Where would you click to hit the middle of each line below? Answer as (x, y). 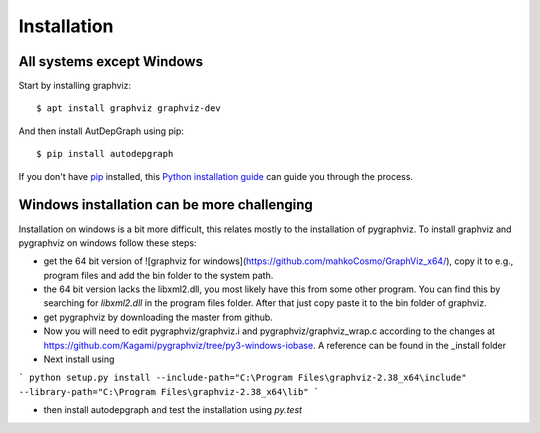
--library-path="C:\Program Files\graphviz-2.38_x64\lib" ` (169, 391)
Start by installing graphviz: (75, 86)
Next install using (79, 359)
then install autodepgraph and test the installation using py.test (173, 410)
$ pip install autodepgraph (105, 154)
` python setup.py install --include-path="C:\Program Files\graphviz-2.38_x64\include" (242, 378)
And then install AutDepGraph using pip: (101, 131)
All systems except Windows (111, 61)
